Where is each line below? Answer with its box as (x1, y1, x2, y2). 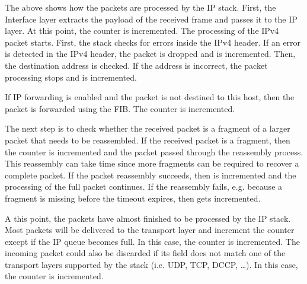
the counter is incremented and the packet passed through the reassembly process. (5, 145, 303, 158)
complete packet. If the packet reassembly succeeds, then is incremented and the (5, 168, 296, 181)
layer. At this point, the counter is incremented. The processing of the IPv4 (5, 24, 279, 37)
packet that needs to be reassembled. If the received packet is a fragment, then (5, 133, 290, 146)
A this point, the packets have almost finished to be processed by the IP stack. (5, 212, 291, 224)
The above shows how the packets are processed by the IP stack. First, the (5, 1, 276, 13)
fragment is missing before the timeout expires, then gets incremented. (5, 192, 261, 204)
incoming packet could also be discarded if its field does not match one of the (5, 247, 286, 259)
